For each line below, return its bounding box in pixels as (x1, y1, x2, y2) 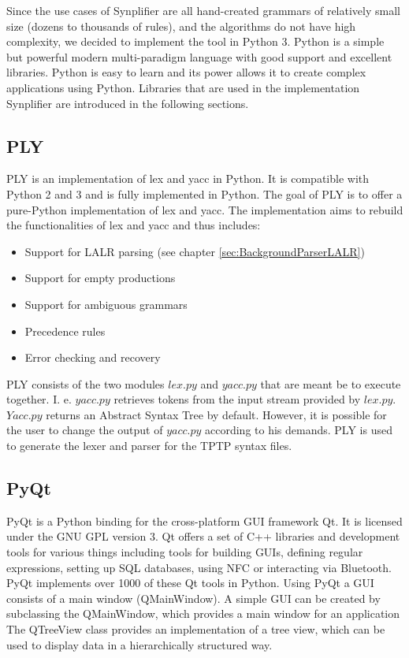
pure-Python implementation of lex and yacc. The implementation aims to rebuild (6, 201, 403, 217)
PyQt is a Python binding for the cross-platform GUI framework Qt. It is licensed (6, 512, 403, 529)
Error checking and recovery (24, 349, 161, 366)
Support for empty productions (24, 270, 176, 286)
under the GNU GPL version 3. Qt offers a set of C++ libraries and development (6, 528, 400, 545)
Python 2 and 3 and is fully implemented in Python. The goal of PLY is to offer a (6, 185, 403, 202)
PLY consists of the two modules (6, 375, 165, 392)
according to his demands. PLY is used (205, 422, 392, 438)
